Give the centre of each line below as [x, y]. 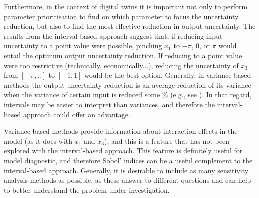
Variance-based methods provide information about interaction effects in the [121, 131]
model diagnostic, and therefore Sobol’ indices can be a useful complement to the [128, 160]
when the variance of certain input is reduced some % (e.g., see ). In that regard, [128, 95]
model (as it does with [38, 140]
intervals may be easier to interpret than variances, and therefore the [110, 104]
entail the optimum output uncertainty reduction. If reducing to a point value [123, 55]
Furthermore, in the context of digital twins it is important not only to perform [126, 6]
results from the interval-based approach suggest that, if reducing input [113, 36]
